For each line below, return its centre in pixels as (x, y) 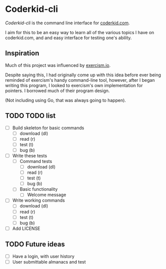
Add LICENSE (26, 228)
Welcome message (47, 195)
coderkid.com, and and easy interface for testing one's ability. (69, 38)
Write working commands (39, 200)
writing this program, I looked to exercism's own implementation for (74, 85)
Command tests (36, 161)
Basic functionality (39, 189)
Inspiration (22, 53)
